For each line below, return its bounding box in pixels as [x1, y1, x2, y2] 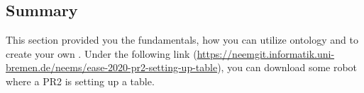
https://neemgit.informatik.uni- [197, 46, 335, 61]
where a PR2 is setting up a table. [6, 73, 155, 88]
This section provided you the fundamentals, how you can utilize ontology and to [6, 32, 358, 47]
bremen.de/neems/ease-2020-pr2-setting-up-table [6, 60, 218, 75]
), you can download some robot [217, 60, 358, 75]
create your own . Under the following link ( [6, 46, 197, 61]
